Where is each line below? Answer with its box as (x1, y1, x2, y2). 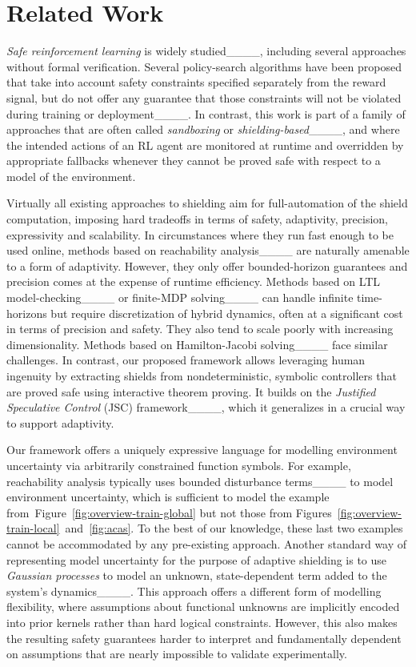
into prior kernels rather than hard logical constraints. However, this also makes (6, 613, 398, 630)
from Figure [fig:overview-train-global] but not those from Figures (6, 504, 332, 520)
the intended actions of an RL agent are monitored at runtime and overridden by (6, 136, 404, 153)
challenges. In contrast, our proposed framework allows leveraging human (6, 352, 366, 368)
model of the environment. (6, 167, 136, 184)
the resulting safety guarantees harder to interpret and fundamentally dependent (6, 629, 402, 646)
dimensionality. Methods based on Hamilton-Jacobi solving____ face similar (6, 336, 388, 352)
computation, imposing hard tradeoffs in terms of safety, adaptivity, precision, (6, 211, 388, 227)
